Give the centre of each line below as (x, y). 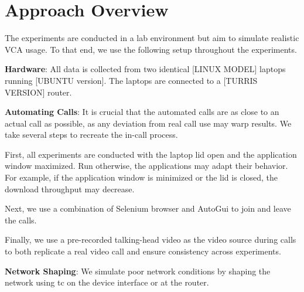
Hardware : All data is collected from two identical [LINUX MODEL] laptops (145, 69)
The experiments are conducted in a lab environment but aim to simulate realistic (152, 38)
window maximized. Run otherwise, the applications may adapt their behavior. (146, 166)
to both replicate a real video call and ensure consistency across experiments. (143, 251)
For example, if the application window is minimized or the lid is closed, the (141, 177)
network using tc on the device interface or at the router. (107, 282)
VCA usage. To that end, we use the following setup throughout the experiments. (151, 49)
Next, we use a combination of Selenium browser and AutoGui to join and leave (148, 208)
